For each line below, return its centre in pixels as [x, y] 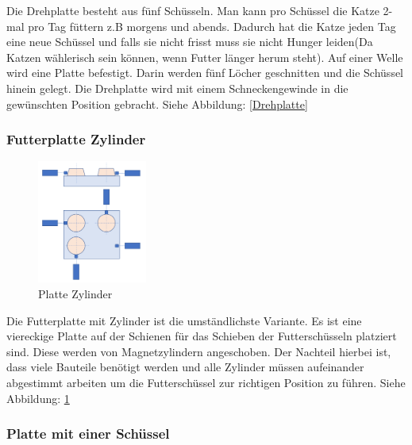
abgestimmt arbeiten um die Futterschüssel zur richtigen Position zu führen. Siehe [206, 382]
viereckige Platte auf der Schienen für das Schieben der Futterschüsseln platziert [202, 336]
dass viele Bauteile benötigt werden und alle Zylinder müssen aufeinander [185, 367]
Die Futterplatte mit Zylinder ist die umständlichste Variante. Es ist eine [184, 320]
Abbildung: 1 [38, 398]
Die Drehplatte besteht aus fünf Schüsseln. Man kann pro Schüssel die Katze [193, 10]
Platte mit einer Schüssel [88, 433]
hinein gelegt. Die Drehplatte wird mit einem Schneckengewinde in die [177, 88]
